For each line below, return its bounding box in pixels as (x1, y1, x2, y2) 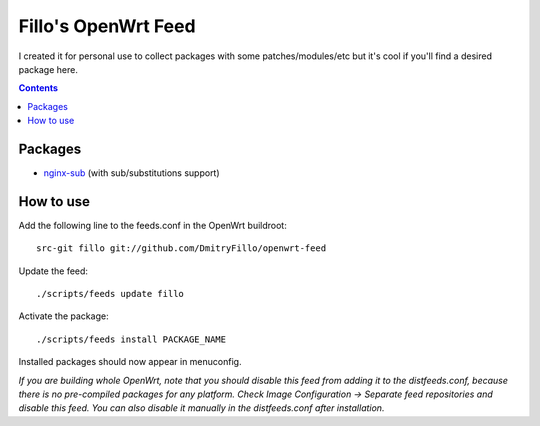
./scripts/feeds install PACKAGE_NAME (36, 333, 227, 345)
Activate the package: (18, 310, 109, 322)
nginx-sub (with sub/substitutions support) (43, 167, 220, 179)
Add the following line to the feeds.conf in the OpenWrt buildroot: (18, 219, 287, 231)
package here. (18, 63, 79, 75)
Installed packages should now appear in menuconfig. (18, 356, 242, 368)
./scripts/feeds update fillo (36, 288, 185, 300)
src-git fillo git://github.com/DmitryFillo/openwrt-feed (36, 243, 327, 254)
